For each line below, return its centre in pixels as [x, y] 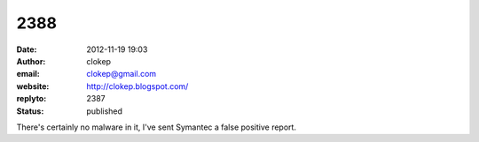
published [105, 111]
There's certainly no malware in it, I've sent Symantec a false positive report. [157, 127]
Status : [30, 111]
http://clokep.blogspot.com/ [137, 86]
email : [28, 74]
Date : [27, 49]
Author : [31, 61]
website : [33, 86]
